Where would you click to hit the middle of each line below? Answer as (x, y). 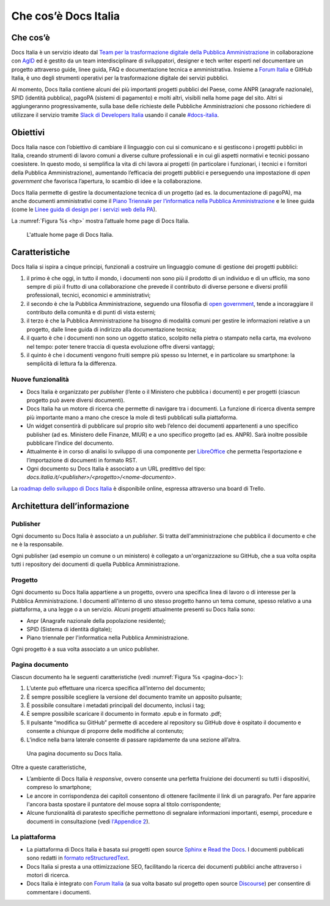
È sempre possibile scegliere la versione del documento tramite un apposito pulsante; (134, 697)
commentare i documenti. (59, 892)
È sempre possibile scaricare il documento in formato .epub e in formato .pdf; (124, 714)
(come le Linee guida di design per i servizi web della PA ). (84, 210)
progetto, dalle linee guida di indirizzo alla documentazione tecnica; (112, 329)
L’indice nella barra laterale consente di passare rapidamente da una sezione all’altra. (134, 740)
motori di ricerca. (48, 875)
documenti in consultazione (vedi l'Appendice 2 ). (88, 821)
